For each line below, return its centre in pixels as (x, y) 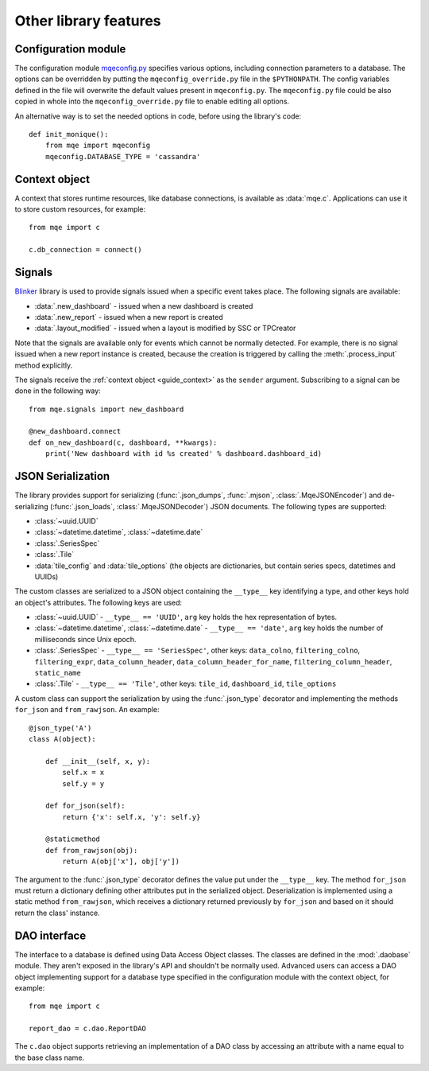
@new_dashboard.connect (75, 431)
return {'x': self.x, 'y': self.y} (131, 817)
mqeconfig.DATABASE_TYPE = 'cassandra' (123, 156)
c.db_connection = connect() (85, 250)
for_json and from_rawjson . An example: (87, 710)
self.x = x (83, 773)
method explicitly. (44, 365)
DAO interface (50, 935)
